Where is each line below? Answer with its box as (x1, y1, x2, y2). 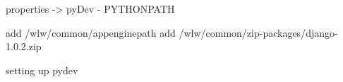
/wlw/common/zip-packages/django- (179, 25, 338, 40)
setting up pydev (6, 62, 78, 77)
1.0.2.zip (6, 39, 42, 54)
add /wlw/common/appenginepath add (6, 25, 176, 40)
